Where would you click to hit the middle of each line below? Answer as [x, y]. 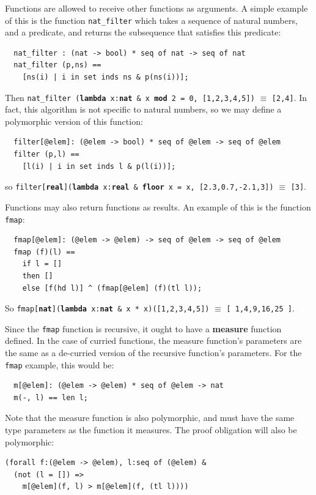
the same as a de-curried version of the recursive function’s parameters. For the [153, 353]
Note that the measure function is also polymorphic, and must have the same [150, 418]
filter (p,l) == [46, 154]
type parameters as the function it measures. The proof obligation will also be [151, 430]
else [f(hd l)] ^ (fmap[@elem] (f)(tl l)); [112, 288]
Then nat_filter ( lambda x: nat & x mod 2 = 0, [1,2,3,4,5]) [130, 97]
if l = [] [42, 264]
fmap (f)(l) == [44, 252]
